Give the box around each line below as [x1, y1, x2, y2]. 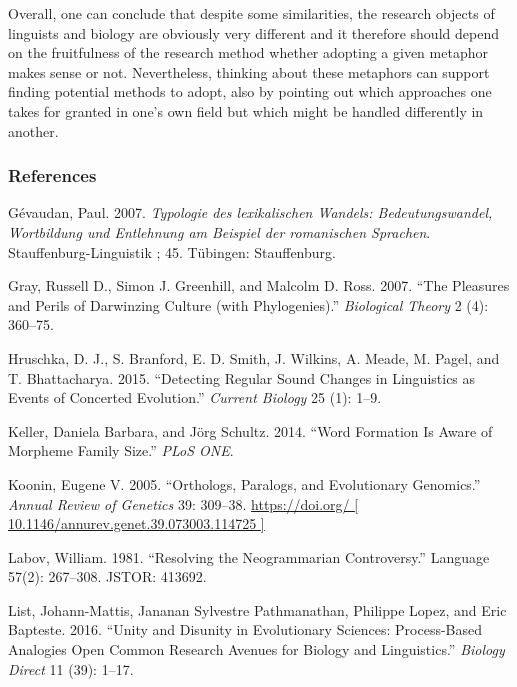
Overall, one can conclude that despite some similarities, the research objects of [8, 3, 495, 23]
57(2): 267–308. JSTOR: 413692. [8, 566, 207, 587]
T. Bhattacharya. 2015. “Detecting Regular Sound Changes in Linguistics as [8, 367, 476, 388]
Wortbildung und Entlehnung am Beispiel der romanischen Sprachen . [8, 221, 431, 242]
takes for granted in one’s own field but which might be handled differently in [8, 100, 484, 121]
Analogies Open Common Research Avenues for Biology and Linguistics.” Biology [8, 639, 505, 660]
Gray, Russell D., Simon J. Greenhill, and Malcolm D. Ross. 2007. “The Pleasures [8, 275, 510, 296]
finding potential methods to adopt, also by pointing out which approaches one [8, 81, 492, 102]
